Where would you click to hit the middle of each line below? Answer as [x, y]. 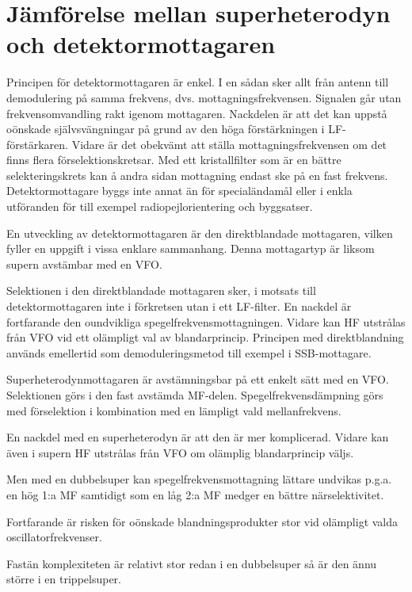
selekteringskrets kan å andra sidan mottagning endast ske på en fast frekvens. [197, 175]
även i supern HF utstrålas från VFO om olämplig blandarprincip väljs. [180, 452]
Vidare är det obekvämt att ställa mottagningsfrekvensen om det [229, 144]
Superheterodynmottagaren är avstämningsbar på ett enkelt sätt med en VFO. [198, 379]
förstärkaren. [37, 144]
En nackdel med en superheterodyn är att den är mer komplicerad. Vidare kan [198, 437]
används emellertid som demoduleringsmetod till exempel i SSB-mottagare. [189, 352]
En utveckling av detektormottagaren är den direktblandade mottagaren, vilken [200, 233]
